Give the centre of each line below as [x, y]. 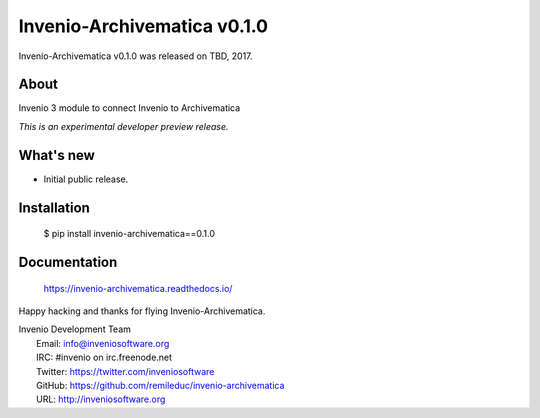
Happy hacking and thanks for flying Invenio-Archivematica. [142, 311]
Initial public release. [86, 179]
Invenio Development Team [75, 329]
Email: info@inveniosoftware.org [103, 343]
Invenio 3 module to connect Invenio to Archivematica [129, 108]
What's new [56, 155]
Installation [54, 207]
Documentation [68, 261]
